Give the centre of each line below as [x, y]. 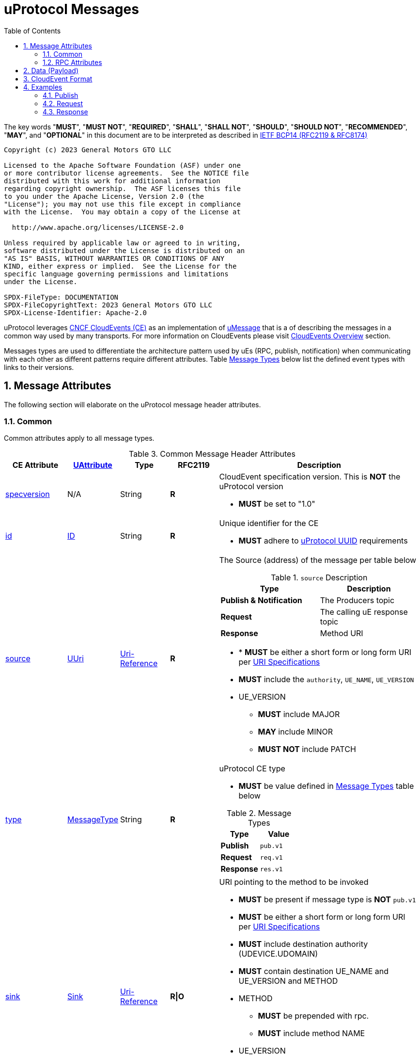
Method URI [342, 633]
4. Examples [43, 87]
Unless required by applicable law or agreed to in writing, [122, 243]
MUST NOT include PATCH [307, 749]
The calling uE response [364, 612]
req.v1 [271, 857]
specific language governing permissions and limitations [116, 274]
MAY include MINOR [296, 732]
